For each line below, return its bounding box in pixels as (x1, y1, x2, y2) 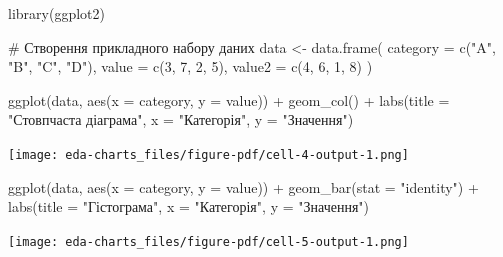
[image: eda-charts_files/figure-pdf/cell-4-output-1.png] (8, 147, 409, 162)
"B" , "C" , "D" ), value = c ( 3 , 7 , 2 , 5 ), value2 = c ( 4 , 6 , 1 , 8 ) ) (8, 56, 373, 77)
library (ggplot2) (8, 3, 105, 23)
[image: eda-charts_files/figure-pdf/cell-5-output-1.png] (8, 234, 409, 249)
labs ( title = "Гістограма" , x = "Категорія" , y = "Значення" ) (8, 196, 370, 217)
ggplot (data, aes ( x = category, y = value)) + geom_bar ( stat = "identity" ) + (8, 176, 479, 197)
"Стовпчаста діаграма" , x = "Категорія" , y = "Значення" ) (8, 109, 354, 130)
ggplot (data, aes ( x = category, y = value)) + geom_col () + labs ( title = (8, 89, 450, 110)
